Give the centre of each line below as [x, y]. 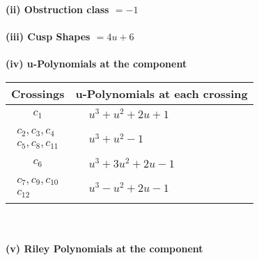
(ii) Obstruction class [57, 9]
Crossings [38, 93]
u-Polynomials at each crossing [162, 93]
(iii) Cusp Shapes [48, 36]
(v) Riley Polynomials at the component [104, 248]
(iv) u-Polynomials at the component [96, 64]
